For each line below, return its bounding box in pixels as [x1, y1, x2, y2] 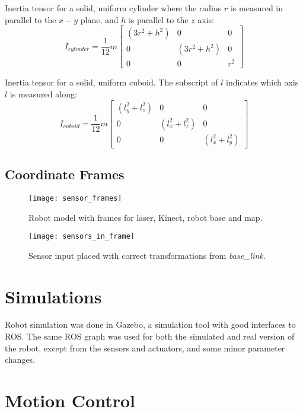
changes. [5, 353, 36, 366]
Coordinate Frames [5, 165, 125, 183]
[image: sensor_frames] [28, 194, 122, 202]
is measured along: [9, 87, 77, 100]
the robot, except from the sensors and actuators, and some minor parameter [5, 341, 285, 354]
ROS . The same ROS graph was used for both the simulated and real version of [5, 330, 295, 343]
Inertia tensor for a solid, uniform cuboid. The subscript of [5, 76, 218, 88]
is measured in [230, 2, 283, 14]
